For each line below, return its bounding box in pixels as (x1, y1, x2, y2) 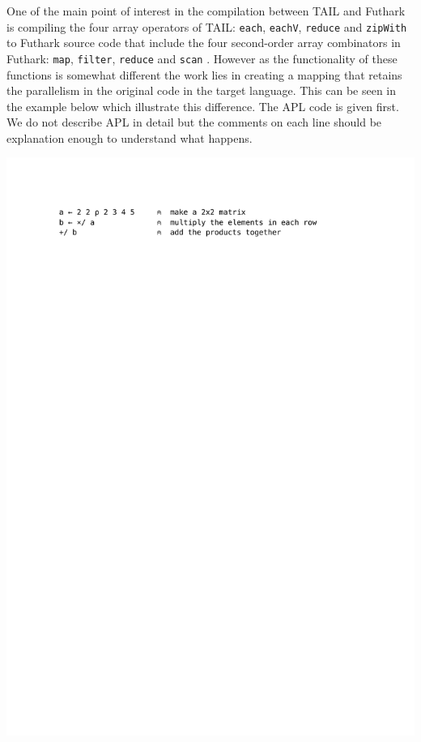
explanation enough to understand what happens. (6, 129, 253, 146)
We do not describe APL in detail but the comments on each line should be (6, 114, 382, 131)
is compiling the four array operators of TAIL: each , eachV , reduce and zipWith (6, 18, 407, 35)
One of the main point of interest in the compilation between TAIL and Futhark (6, 2, 406, 19)
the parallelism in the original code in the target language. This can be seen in (6, 82, 397, 99)
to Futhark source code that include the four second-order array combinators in (6, 34, 401, 51)
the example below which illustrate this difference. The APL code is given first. (6, 97, 399, 114)
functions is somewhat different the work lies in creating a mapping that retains (6, 66, 402, 83)
